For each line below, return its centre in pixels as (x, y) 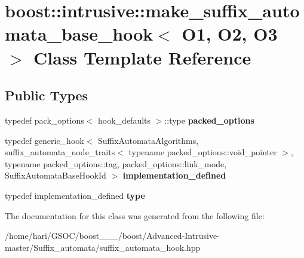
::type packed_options (209, 120)
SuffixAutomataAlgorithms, (148, 140)
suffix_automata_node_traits (60, 152)
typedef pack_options (44, 120)
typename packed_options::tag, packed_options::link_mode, (116, 163)
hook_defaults (125, 120)
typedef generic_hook (44, 140)
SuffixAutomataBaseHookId (56, 175)
